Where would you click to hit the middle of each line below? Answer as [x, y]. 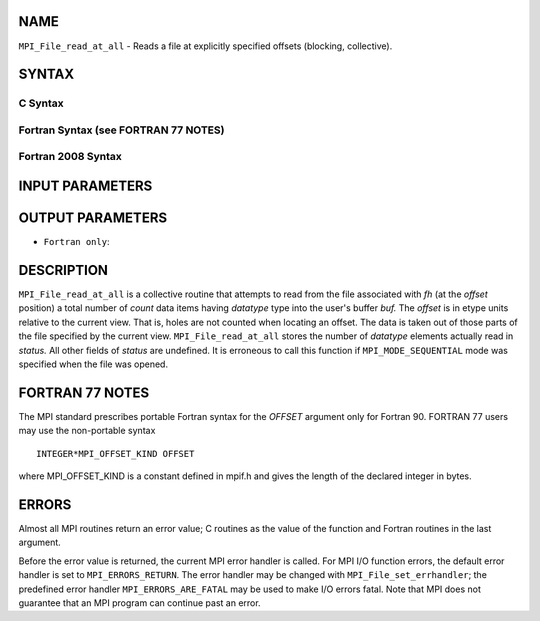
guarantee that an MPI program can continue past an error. [139, 602]
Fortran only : [76, 242]
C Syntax [41, 103]
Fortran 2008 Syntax [70, 157]
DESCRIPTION [63, 270]
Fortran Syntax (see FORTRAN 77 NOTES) [121, 130]
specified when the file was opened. [93, 364]
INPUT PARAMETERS [85, 186]
